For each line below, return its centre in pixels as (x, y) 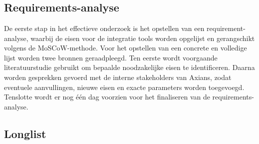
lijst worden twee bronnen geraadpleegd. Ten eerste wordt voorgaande (111, 57)
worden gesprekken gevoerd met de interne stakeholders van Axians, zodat (118, 77)
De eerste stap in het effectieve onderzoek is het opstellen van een (104, 28)
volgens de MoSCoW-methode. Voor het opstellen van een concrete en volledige (126, 48)
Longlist (25, 133)
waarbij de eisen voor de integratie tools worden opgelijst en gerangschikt (143, 38)
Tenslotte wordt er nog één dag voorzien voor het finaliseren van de (107, 97)
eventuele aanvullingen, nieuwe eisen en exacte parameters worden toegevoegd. (124, 87)
